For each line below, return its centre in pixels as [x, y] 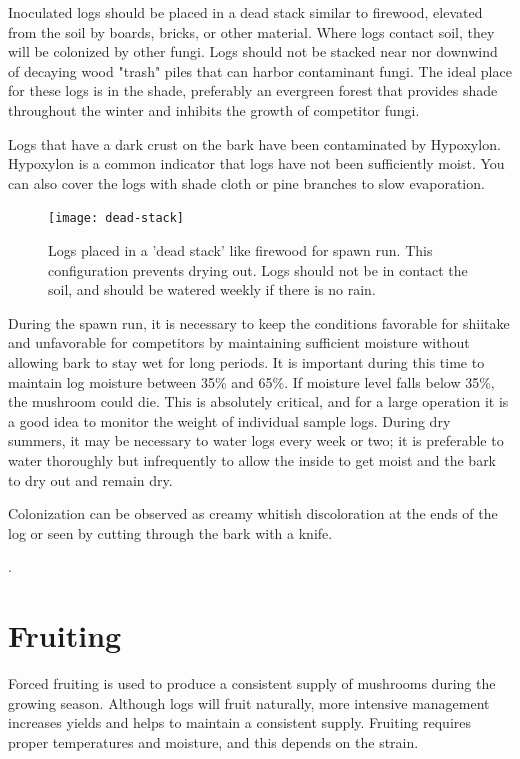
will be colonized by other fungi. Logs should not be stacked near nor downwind [253, 51]
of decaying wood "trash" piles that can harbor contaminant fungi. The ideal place [260, 70]
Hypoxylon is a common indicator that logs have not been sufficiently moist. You [256, 163]
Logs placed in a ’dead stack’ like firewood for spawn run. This [240, 250]
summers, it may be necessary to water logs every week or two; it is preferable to [256, 440]
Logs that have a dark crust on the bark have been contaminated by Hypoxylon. [254, 143]
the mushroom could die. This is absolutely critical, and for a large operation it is [258, 401]
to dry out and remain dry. [90, 479]
